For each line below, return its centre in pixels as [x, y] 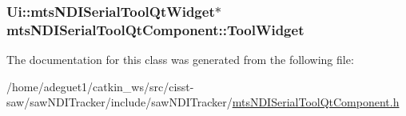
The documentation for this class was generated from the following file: [180, 60]
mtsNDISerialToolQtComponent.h [316, 102]
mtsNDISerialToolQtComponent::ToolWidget [155, 29]
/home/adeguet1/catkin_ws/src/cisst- [100, 86]
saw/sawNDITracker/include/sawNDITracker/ [119, 102]
